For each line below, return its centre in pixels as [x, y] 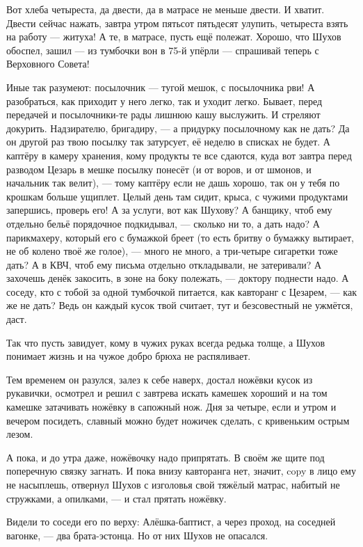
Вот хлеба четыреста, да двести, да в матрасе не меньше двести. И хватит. [166, 9]
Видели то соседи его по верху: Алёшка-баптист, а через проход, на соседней [171, 522]
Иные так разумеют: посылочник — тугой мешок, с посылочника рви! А [161, 87]
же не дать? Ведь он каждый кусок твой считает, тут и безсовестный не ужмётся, [180, 305]
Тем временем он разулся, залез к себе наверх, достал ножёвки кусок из [160, 379]
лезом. [20, 434]
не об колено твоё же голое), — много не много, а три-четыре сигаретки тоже [172, 251]
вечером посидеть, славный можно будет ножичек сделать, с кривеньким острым [178, 420]
